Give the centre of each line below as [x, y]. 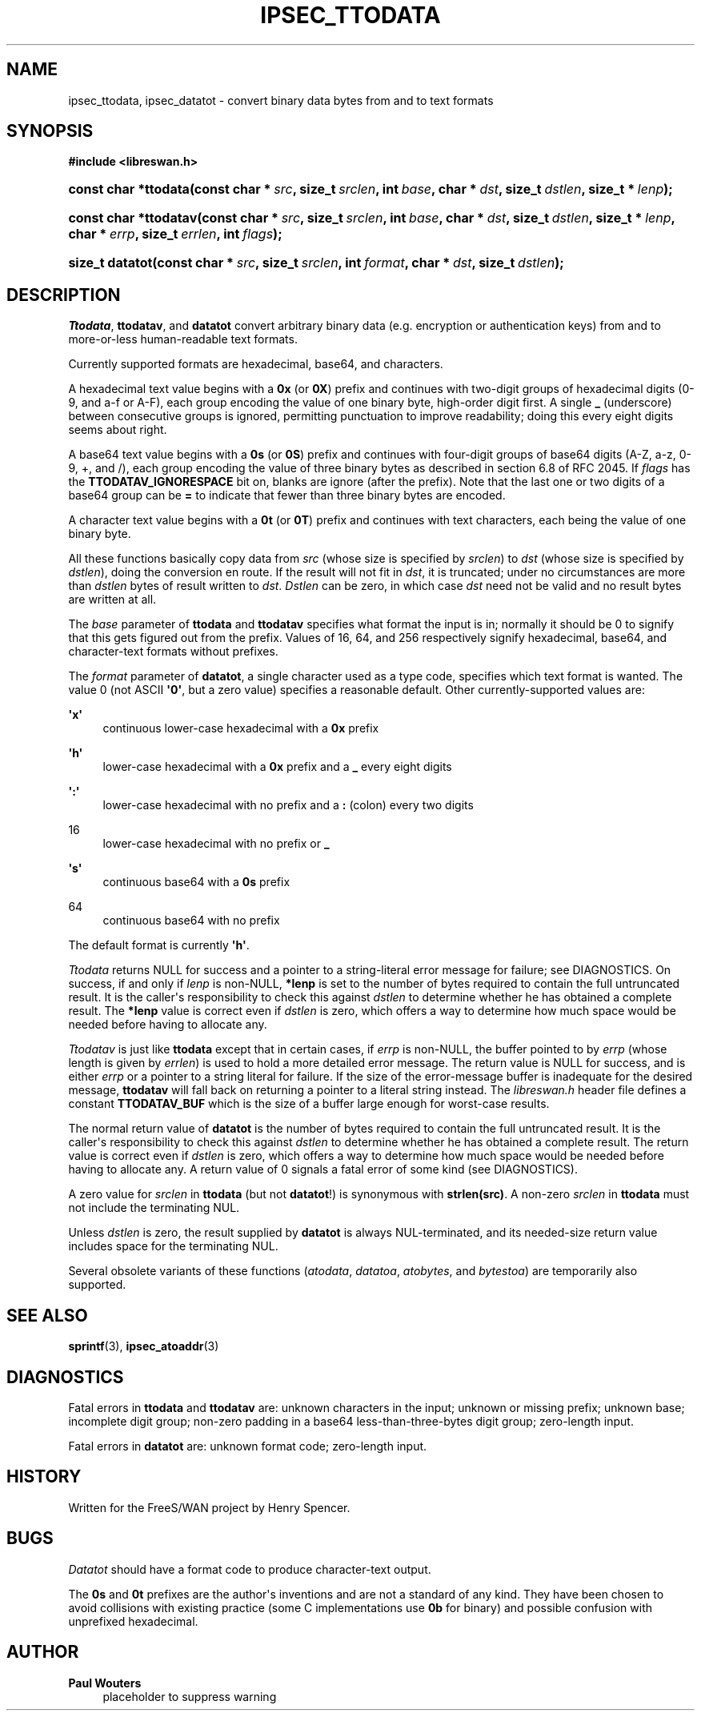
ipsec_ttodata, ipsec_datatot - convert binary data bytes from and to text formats [281, 100]
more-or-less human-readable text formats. [183, 339]
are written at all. [112, 600]
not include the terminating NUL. [154, 1208]
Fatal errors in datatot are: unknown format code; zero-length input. [248, 1446]
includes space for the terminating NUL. [173, 1246]
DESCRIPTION [64, 295]
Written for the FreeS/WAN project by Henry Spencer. [209, 1507]
